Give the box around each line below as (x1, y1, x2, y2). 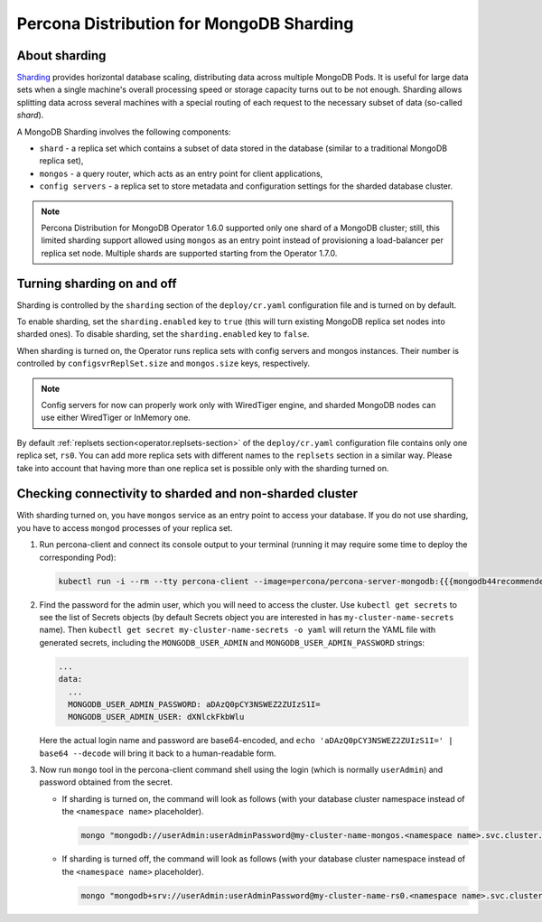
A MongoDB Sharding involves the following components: (16, 126, 231, 137)
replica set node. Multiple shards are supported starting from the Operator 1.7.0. (41, 247, 338, 258)
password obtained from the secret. (39, 777, 173, 787)
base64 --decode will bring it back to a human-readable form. (39, 748, 276, 759)
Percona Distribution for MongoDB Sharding (16, 14, 354, 33)
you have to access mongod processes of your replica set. (16, 522, 233, 533)
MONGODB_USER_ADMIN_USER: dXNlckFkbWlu (68, 712, 245, 722)
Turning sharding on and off (16, 275, 177, 291)
